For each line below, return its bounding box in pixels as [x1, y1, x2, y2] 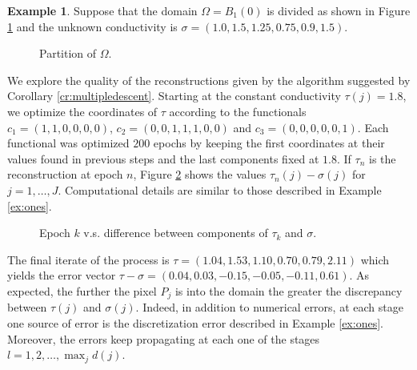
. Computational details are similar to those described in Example [58, 181, 382, 198]
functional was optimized [7, 135, 130, 151]
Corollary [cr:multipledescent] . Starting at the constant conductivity [7, 87, 341, 104]
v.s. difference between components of [83, 224, 268, 241]
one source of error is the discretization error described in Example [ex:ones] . [7, 314, 383, 331]
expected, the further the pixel [7, 282, 157, 299]
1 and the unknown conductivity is [7, 18, 178, 34]
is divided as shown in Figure [267, 2, 411, 18]
